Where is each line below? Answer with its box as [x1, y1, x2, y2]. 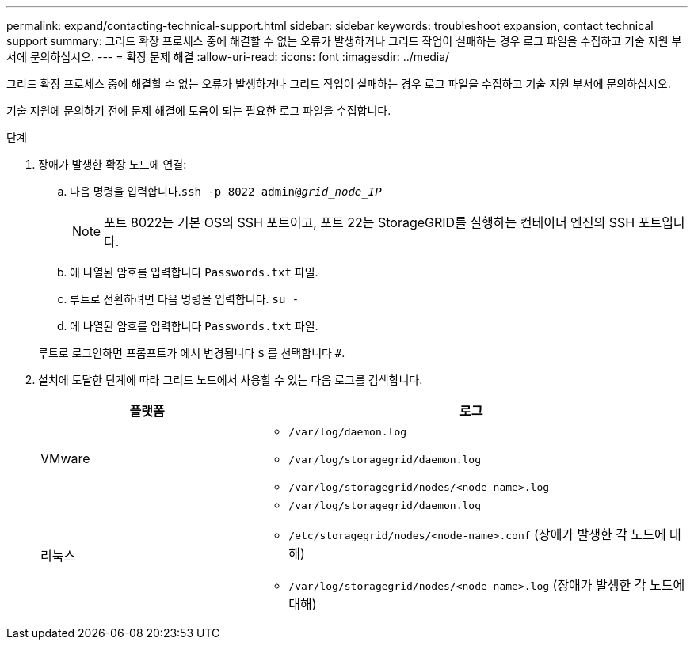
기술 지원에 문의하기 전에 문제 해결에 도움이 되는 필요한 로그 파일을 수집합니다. [6, 104, 391, 117]
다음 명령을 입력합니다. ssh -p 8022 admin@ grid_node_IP [70, 184, 382, 198]
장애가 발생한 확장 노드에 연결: [38, 158, 187, 171]
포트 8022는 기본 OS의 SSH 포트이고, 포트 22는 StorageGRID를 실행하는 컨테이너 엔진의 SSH [104, 215, 635, 230]
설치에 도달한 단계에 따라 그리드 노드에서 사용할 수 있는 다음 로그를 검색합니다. [38, 373, 423, 386]
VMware [40, 450, 90, 466]
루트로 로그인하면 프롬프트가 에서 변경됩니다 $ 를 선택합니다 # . [38, 346, 345, 359]
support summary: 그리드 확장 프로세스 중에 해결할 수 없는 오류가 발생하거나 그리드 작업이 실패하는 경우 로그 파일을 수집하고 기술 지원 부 [6, 34, 682, 47]
